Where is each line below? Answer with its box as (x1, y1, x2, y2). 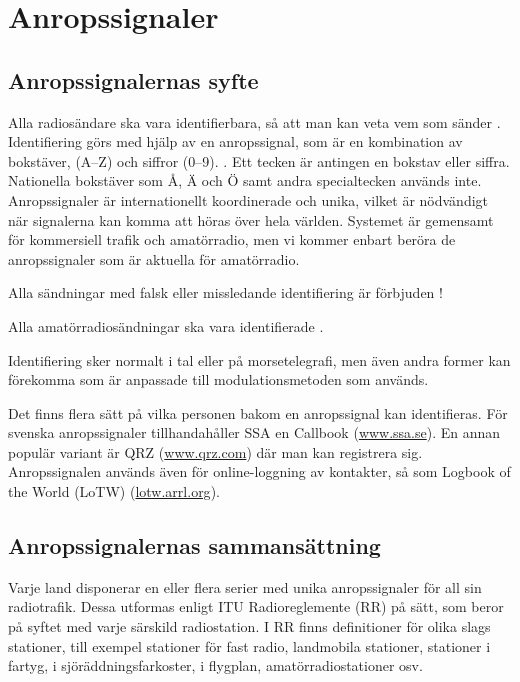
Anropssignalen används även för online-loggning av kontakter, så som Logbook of (8, 461, 511, 482)
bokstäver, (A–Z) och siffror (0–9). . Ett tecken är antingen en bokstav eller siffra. (8, 150, 510, 171)
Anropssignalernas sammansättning (8, 530, 381, 561)
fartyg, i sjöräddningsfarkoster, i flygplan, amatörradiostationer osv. (8, 655, 423, 676)
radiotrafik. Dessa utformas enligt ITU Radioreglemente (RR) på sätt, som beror (8, 596, 504, 617)
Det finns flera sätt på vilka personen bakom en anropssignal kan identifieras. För (8, 402, 508, 423)
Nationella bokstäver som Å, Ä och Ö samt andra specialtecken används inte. (8, 170, 482, 191)
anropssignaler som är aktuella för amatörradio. (8, 248, 300, 269)
